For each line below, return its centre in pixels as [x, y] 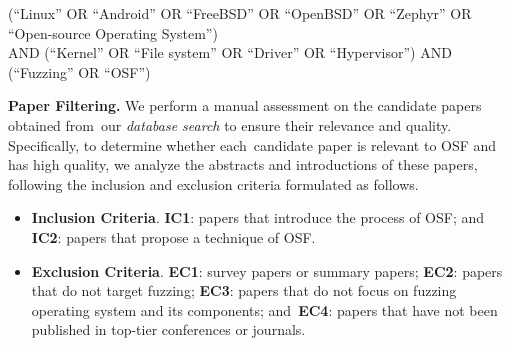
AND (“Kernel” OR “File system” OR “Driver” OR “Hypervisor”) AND [230, 52]
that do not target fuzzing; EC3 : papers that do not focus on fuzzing [244, 290]
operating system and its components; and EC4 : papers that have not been [264, 309]
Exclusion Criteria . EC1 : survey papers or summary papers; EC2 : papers [267, 270]
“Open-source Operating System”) [113, 32]
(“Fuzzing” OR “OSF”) [79, 71]
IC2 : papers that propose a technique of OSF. [173, 236]
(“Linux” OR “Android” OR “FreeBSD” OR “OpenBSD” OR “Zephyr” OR [240, 13]
